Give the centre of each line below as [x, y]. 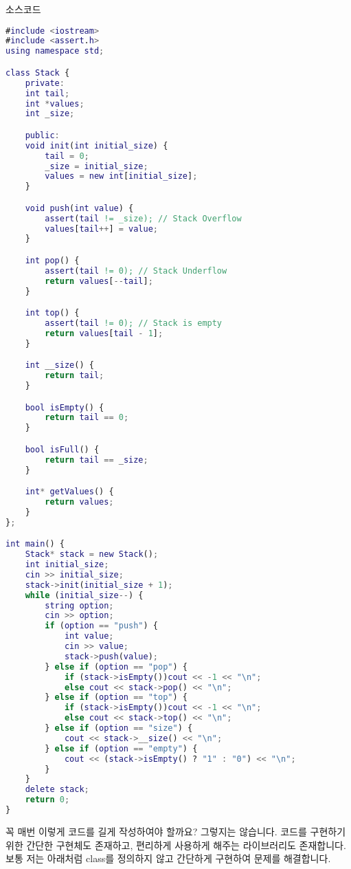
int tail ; [47, 93]
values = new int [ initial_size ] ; [121, 176]
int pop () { [52, 260]
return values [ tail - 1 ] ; [104, 333]
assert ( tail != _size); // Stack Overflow [143, 218]
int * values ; [55, 103]
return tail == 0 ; [87, 418]
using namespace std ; [55, 51]
